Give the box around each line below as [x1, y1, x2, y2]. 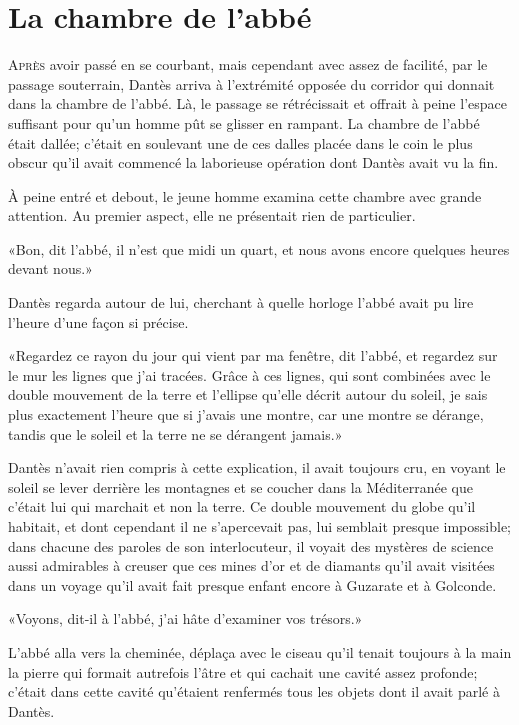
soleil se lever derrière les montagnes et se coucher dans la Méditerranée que [8, 476, 473, 497]
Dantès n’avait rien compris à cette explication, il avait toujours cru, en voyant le [8, 457, 506, 478]
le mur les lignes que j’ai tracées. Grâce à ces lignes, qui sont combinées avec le [8, 364, 491, 385]
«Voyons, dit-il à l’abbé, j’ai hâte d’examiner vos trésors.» [8, 608, 363, 629]
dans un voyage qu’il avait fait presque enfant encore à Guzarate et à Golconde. [8, 574, 497, 595]
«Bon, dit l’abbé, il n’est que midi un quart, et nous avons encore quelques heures [8, 238, 510, 259]
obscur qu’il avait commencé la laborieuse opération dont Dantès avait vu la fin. [8, 152, 499, 173]
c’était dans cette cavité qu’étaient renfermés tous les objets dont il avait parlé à [8, 681, 501, 702]
